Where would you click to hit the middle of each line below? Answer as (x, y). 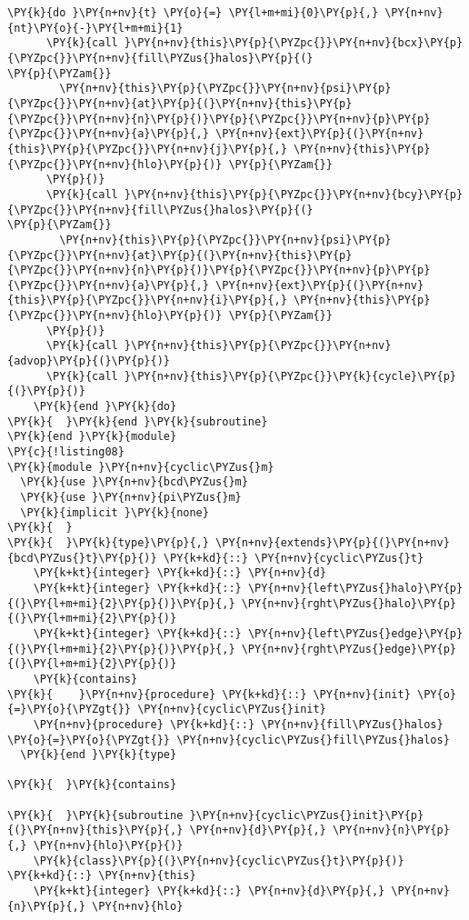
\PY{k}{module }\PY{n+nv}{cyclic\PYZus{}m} (141, 467)
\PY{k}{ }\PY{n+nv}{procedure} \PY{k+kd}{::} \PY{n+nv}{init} (209, 694)
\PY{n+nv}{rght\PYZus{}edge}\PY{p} (349, 649)
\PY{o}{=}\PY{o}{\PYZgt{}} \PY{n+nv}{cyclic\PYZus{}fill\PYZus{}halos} (229, 740)
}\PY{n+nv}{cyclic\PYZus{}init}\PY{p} (307, 815)
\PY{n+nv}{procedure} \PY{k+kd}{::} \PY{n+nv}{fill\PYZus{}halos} (238, 724)
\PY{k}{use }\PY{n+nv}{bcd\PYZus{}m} (134, 482)
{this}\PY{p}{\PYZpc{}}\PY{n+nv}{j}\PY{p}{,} (147, 149)
